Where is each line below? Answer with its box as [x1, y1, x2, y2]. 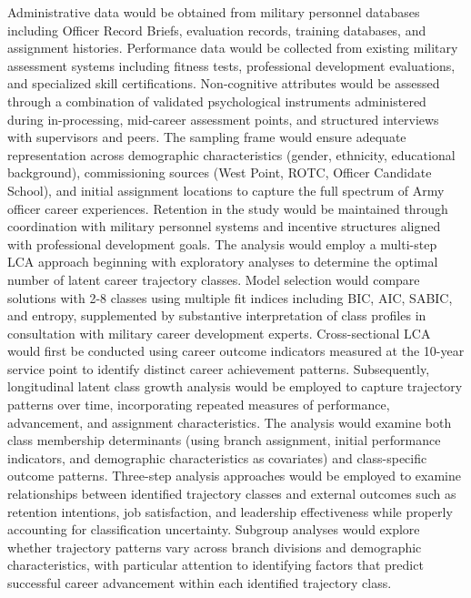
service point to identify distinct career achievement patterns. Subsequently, [7, 359, 430, 378]
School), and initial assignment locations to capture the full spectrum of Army [7, 180, 445, 199]
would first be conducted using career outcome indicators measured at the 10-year [7, 341, 465, 360]
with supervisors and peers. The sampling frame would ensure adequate [7, 127, 406, 147]
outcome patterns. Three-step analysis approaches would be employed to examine [7, 466, 462, 485]
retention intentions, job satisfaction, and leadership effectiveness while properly [7, 502, 453, 521]
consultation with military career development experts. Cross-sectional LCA [7, 323, 431, 342]
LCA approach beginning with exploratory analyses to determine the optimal [7, 252, 438, 271]
